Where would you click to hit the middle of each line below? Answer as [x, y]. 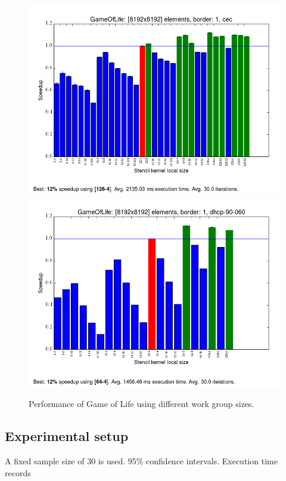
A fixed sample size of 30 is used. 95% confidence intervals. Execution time [141, 460]
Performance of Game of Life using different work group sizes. [142, 404]
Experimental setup [67, 436]
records [18, 472]
